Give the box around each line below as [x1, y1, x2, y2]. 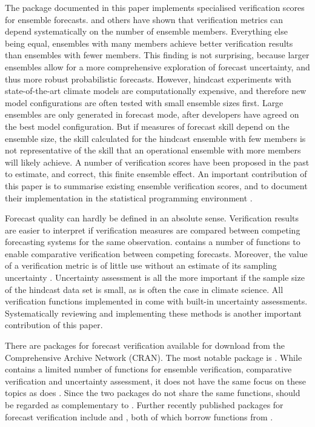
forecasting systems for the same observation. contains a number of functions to [5, 235, 300, 248]
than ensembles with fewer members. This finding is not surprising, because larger [5, 49, 310, 61]
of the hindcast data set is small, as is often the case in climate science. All [5, 283, 283, 295]
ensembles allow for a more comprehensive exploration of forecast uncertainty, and [5, 60, 310, 73]
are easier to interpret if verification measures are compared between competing [5, 223, 300, 236]
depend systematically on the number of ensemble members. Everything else [5, 25, 288, 38]
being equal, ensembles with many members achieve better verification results [5, 36, 293, 49]
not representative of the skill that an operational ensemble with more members [5, 144, 301, 156]
